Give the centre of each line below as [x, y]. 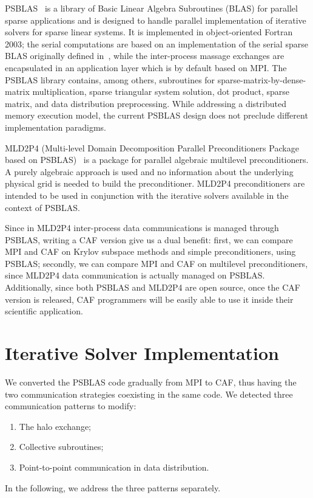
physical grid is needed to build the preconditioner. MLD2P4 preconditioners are [155, 183]
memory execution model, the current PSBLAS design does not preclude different [156, 115]
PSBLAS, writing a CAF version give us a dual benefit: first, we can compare [149, 239]
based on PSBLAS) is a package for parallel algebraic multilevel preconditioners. [157, 160]
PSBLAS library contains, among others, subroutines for [110, 79]
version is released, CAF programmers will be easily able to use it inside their [149, 299]
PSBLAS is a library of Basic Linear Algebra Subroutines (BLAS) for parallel [151, 8]
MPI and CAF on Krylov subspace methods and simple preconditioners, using [150, 251]
